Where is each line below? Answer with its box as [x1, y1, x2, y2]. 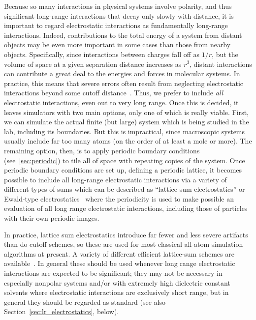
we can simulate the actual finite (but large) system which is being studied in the [4, 116, 249, 127]
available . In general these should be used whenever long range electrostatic [4, 258, 235, 268]
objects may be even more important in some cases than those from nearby [4, 39, 231, 50]
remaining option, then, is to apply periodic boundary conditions [4, 145, 200, 155]
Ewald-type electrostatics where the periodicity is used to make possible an [4, 193, 234, 204]
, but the [212, 49, 238, 59]
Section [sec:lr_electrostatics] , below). [4, 306, 119, 317]
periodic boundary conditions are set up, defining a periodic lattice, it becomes [4, 165, 242, 175]
